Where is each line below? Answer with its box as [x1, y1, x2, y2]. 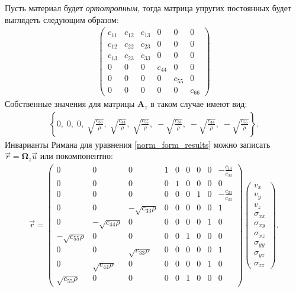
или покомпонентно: [40, 150, 113, 162]
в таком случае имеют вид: [150, 98, 247, 110]
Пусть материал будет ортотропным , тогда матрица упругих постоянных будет [5, 2, 292, 14]
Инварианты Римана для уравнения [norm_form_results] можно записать [5, 138, 271, 150]
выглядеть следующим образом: [5, 13, 119, 25]
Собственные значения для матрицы [5, 98, 135, 110]
